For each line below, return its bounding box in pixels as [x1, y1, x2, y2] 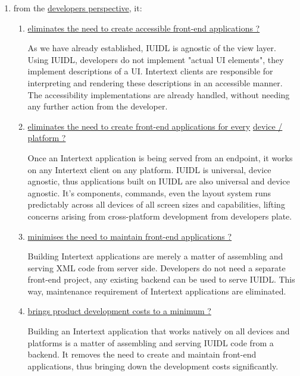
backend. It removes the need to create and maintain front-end [27, 348, 257, 361]
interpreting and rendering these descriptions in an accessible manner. [27, 76, 283, 89]
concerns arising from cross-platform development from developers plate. [27, 209, 292, 222]
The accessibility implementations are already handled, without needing [27, 88, 290, 101]
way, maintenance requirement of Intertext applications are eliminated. [27, 284, 286, 297]
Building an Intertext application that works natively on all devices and [27, 325, 290, 337]
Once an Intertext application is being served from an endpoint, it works [27, 151, 293, 164]
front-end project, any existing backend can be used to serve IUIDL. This [27, 273, 295, 286]
